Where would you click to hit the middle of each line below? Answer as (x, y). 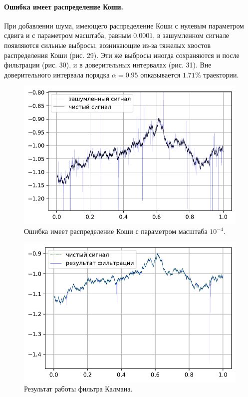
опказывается (160, 74)
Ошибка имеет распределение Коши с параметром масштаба (116, 231)
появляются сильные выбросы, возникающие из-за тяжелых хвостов (108, 45)
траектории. (221, 74)
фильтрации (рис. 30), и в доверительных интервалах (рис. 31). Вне (108, 65)
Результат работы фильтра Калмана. (78, 389)
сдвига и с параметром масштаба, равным (68, 35)
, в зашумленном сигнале (191, 35)
